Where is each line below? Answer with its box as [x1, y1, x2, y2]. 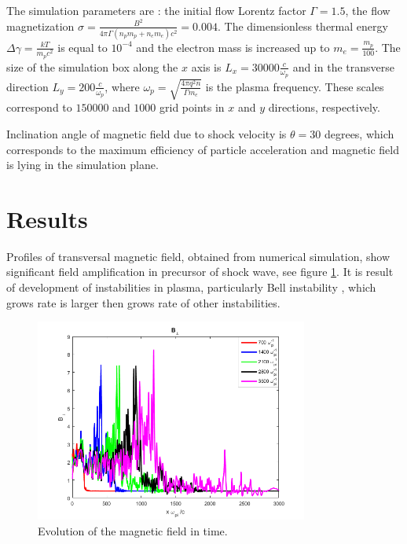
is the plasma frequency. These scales [205, 78, 384, 94]
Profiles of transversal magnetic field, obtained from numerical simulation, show [6, 248, 390, 264]
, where [104, 78, 140, 94]
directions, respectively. [268, 99, 380, 116]
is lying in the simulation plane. [6, 156, 159, 173]
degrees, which [324, 125, 394, 142]
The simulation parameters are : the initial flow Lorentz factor [6, 2, 306, 18]
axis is [191, 58, 222, 75]
